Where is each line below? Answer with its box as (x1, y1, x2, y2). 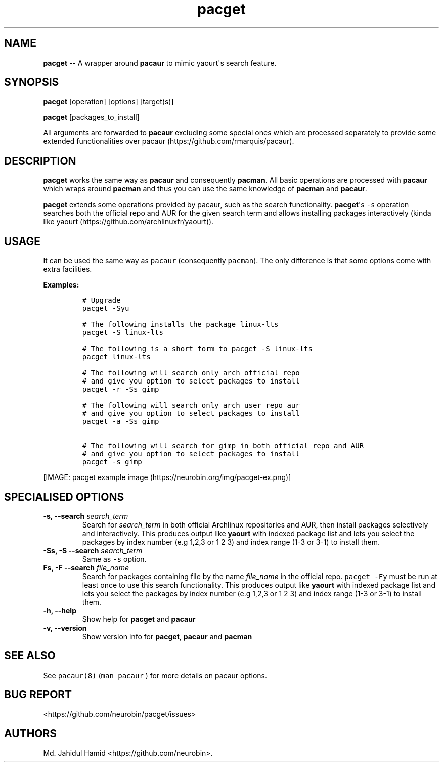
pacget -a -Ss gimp (82, 417, 159, 426)
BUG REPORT (4, 688, 72, 701)
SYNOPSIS (4, 76, 59, 89)
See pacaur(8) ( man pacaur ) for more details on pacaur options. (43, 671, 268, 680)
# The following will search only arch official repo (82, 369, 300, 377)
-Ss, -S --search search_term (43, 546, 143, 555)
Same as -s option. (82, 554, 147, 563)
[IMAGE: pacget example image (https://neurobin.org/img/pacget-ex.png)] (43, 473, 291, 482)
